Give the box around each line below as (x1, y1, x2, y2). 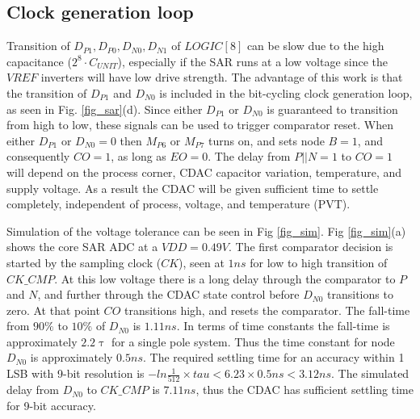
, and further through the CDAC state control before (37, 286, 300, 303)
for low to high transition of (250, 253, 388, 270)
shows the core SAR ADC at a (6, 238, 158, 255)
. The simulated (331, 365, 409, 382)
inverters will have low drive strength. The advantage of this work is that (40, 69, 403, 86)
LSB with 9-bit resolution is (6, 365, 145, 382)
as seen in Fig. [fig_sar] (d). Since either (6, 100, 203, 117)
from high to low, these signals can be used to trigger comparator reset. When (6, 116, 393, 133)
